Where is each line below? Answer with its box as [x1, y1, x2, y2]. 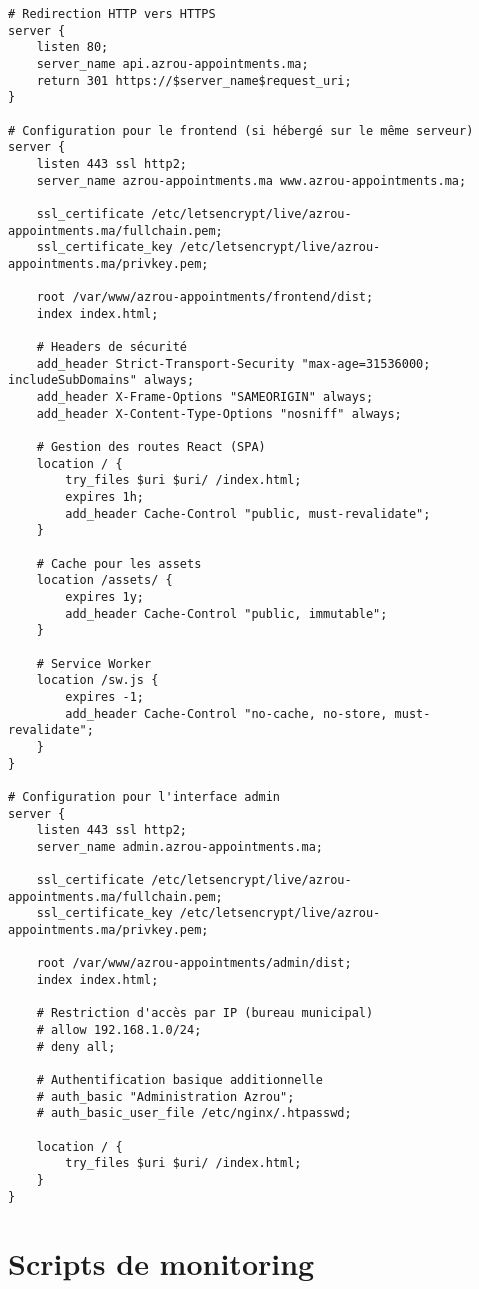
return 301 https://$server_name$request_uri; [36, 73, 352, 88]
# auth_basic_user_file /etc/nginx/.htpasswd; [36, 1106, 352, 1121]
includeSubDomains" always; [8, 373, 195, 388]
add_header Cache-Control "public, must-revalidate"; [65, 506, 431, 521]
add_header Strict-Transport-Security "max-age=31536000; [36, 356, 431, 371]
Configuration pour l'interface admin [22, 789, 281, 804]
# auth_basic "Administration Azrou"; [36, 1089, 295, 1104]
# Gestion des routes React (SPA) [36, 440, 266, 455]
